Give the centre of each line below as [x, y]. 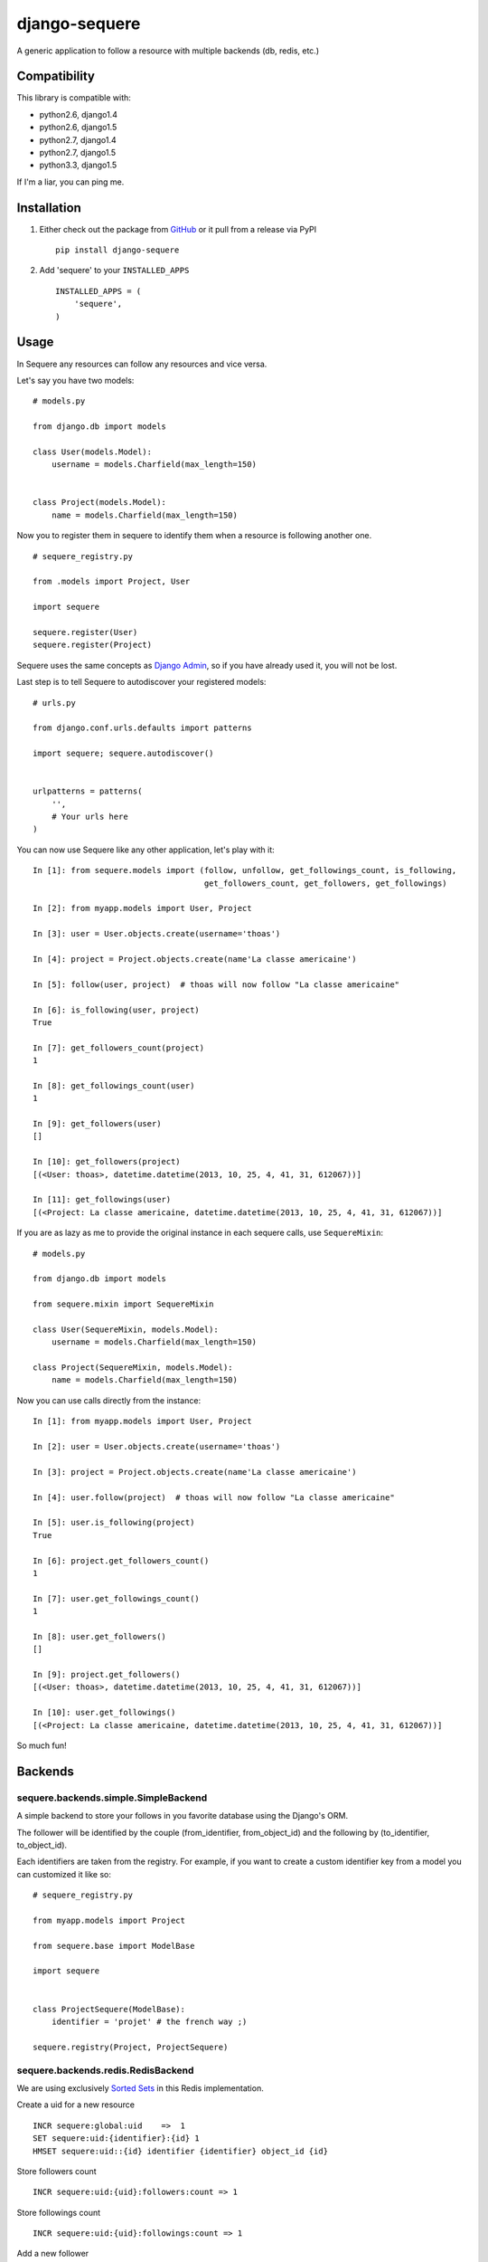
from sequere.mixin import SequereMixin [123, 1304]
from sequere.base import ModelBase [114, 1946]
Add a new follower [53, 2254]
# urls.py [54, 703]
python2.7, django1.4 [78, 139]
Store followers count [56, 2171]
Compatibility [56, 76]
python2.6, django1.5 [78, 128]
